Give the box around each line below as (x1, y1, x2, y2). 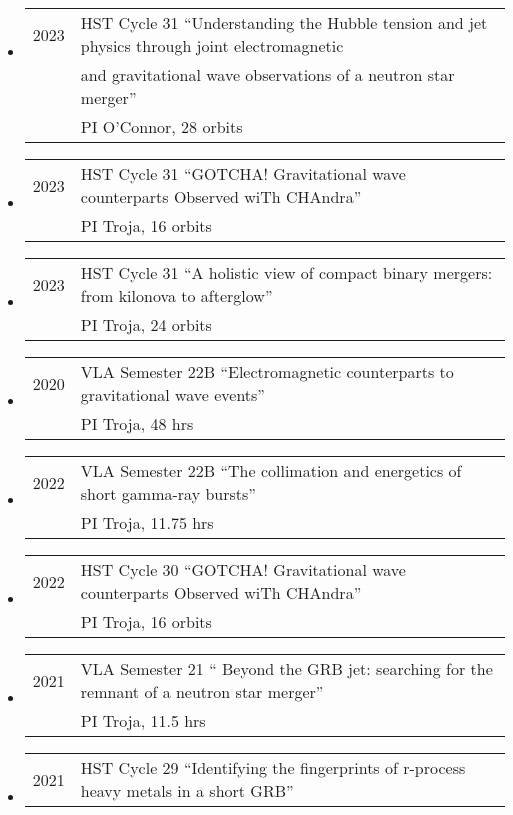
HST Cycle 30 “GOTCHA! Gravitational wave (80, 558, 406, 581)
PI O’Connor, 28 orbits (80, 115, 243, 138)
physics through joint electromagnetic (80, 34, 344, 57)
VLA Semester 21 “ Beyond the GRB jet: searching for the (80, 657, 493, 680)
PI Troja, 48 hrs (80, 412, 194, 435)
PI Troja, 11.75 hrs (80, 511, 214, 534)
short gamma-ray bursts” (80, 482, 256, 505)
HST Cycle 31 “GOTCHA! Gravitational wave (80, 162, 406, 185)
